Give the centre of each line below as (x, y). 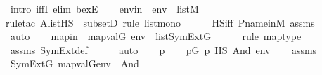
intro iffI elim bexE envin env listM (104, 8)
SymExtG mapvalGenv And (75, 63)
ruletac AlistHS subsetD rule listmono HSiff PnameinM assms (160, 22)
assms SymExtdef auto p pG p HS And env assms (163, 49)
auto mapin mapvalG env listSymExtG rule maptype (156, 36)
